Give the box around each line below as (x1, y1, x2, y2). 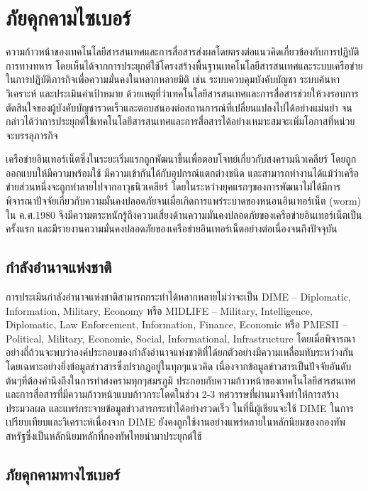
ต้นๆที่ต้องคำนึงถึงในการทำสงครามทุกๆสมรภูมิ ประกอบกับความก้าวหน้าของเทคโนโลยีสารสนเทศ (6, 372, 356, 387)
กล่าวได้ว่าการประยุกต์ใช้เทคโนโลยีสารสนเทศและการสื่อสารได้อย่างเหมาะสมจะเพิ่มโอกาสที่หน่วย (6, 114, 355, 129)
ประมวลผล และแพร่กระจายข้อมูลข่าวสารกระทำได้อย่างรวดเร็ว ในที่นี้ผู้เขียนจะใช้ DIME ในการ (6, 400, 354, 415)
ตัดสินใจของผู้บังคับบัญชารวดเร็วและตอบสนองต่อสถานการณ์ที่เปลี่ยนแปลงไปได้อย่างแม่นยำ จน (6, 99, 352, 114)
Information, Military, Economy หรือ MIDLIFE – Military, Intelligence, (6, 303, 313, 318)
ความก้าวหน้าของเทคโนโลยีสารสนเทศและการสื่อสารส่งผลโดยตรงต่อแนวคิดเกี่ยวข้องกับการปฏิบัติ (6, 44, 359, 59)
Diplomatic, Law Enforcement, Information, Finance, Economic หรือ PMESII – (6, 317, 347, 332)
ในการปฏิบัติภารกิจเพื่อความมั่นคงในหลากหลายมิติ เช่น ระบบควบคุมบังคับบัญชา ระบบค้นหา (6, 72, 340, 87)
